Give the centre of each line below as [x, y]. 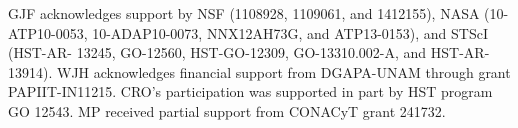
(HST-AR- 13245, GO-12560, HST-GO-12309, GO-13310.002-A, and [217, 52]
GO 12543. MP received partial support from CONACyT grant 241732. [227, 110]
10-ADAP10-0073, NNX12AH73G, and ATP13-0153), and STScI [290, 32]
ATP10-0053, [48, 32]
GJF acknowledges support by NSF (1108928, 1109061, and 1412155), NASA [244, 13]
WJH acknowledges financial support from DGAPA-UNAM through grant [283, 71]
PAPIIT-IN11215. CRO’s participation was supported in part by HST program [250, 91]
